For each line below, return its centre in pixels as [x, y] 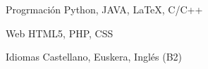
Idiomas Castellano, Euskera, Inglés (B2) [94, 57]
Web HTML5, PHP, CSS [60, 33]
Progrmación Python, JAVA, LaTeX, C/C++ [104, 9]
